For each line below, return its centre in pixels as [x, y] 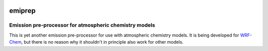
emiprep [22, 11]
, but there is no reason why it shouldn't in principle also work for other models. [102, 42]
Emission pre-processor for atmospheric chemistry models [82, 25]
